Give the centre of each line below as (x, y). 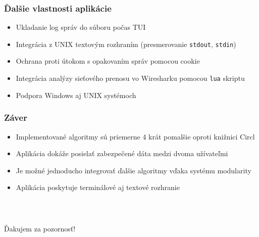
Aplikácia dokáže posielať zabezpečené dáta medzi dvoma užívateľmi (122, 153)
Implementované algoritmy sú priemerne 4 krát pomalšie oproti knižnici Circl (135, 136)
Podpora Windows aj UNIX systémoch (76, 95)
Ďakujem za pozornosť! (40, 229)
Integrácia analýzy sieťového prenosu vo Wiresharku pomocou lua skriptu (130, 78)
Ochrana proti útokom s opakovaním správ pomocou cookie (108, 61)
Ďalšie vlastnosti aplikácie (58, 8)
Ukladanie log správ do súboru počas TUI (81, 27)
